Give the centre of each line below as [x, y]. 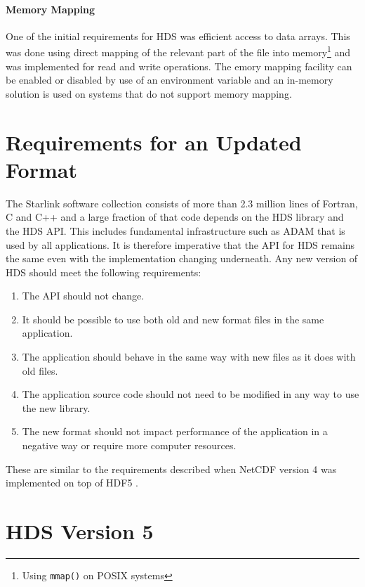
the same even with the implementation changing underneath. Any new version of [182, 258]
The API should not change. [83, 296]
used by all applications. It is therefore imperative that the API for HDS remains [180, 244]
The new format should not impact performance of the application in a [175, 431]
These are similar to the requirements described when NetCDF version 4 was [171, 469]
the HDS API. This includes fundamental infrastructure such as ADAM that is [175, 230]
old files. [40, 370]
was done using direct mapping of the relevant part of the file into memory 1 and [178, 51]
